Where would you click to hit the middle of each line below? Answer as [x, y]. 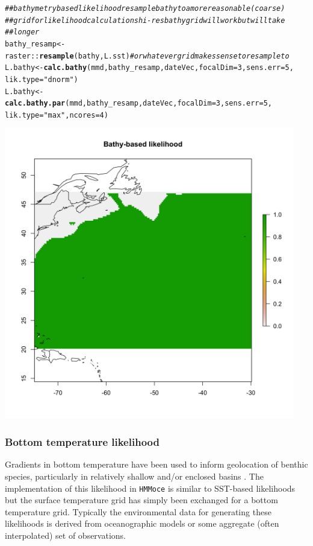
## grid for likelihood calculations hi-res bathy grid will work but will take [145, 20]
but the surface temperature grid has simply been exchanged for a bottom [141, 500]
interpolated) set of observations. [65, 535]
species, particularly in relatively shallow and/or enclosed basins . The [134, 476]
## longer [22, 32]
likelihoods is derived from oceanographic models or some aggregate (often [142, 523]
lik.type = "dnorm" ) [42, 79]
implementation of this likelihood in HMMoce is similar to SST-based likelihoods [150, 488]
